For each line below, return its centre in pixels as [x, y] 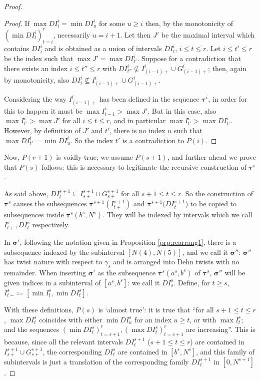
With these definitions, [39, 309]
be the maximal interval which [208, 34]
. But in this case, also [182, 110]
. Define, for [192, 282]
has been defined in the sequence [149, 99]
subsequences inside [34, 215]
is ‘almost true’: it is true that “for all [156, 309]
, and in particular [138, 120]
